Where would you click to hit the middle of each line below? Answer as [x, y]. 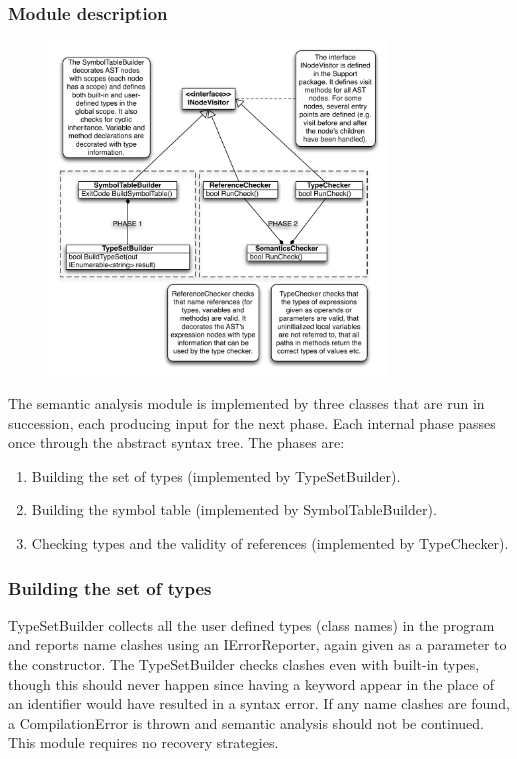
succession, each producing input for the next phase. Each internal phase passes [252, 422]
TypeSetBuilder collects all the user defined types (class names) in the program [251, 624]
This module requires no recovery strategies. [143, 742]
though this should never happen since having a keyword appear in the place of [251, 683]
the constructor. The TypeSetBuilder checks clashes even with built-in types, [244, 664]
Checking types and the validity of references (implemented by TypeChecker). [270, 543]
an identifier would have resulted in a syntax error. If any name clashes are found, [259, 703]
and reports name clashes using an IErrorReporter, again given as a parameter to [257, 644]
